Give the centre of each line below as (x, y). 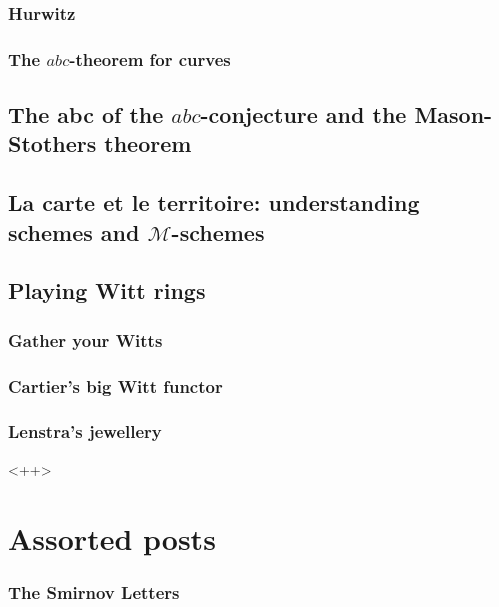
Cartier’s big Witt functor (115, 385)
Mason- (453, 114)
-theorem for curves (150, 58)
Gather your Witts (85, 339)
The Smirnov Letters (94, 591)
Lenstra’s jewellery (85, 431)
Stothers (52, 143)
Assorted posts (112, 537)
